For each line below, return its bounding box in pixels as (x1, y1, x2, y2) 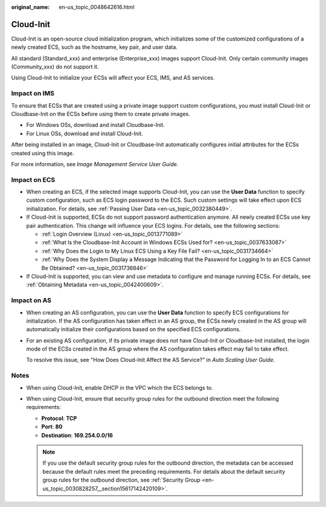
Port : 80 (41, 423, 63, 430)
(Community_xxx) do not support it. (11, 63, 99, 71)
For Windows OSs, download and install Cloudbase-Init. (26, 121, 165, 129)
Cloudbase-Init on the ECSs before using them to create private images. (11, 111, 190, 117)
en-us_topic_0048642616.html (59, 4, 135, 10)
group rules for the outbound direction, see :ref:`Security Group (42, 476, 200, 483)
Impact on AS (11, 296, 51, 305)
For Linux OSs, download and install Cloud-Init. (26, 130, 143, 137)
